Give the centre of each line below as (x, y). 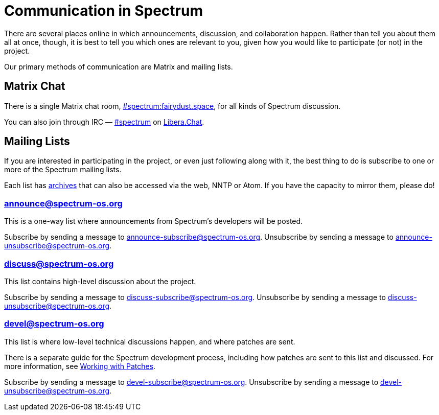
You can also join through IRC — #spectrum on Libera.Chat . (104, 122)
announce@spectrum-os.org (63, 203)
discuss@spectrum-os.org (59, 263)
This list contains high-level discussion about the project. (100, 281)
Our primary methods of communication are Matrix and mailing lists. (119, 66)
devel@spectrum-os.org (54, 324)
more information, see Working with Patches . (80, 366)
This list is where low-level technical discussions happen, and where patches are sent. (150, 341)
